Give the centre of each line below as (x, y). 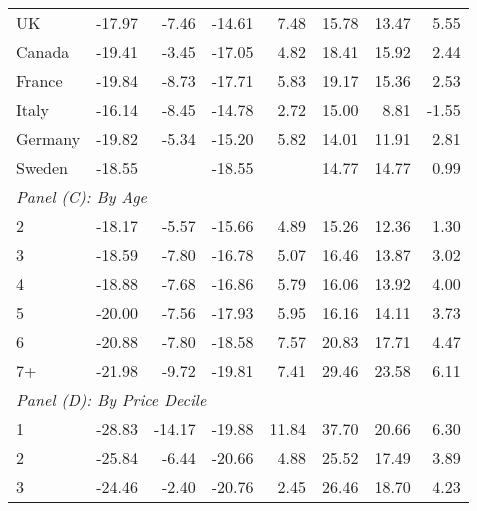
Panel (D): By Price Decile (111, 399)
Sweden (42, 167)
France (39, 80)
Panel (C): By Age (81, 196)
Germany (48, 138)
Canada (43, 51)
